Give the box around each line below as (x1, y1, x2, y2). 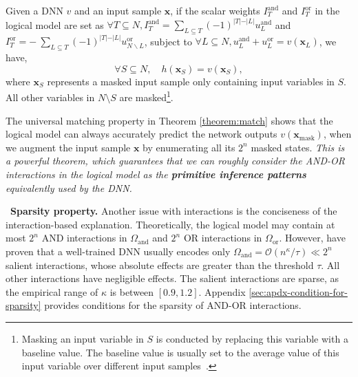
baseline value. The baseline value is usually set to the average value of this (21, 345, 339, 359)
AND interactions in (41, 230, 127, 245)
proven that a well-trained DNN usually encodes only (6, 244, 231, 258)
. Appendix (198, 284, 246, 299)
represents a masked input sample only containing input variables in (47, 74, 335, 88)
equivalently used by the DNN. (6, 180, 132, 195)
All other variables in (6, 90, 95, 105)
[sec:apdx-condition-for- (249, 284, 348, 299)
